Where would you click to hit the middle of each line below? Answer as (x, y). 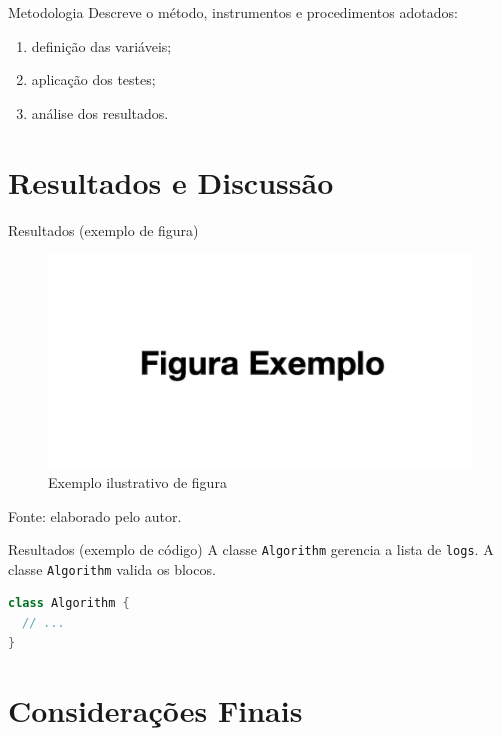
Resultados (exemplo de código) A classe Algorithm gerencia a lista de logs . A (251, 549)
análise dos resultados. (100, 112)
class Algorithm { (69, 603)
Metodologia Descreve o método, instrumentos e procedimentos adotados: (233, 12)
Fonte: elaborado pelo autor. (95, 515)
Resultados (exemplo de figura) (103, 229)
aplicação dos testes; (93, 79)
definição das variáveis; (101, 45)
